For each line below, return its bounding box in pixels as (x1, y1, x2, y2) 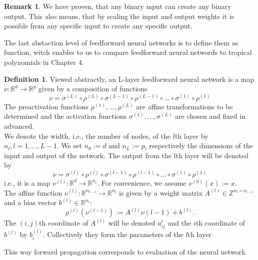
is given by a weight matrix (118, 187, 202, 198)
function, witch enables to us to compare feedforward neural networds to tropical (4, 47, 252, 57)
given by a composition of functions (38, 83, 147, 94)
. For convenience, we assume (97, 177, 186, 188)
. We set (57, 140, 82, 151)
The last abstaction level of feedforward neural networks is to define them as (4, 37, 238, 47)
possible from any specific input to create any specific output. (4, 20, 192, 31)
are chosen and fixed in (175, 111, 245, 121)
